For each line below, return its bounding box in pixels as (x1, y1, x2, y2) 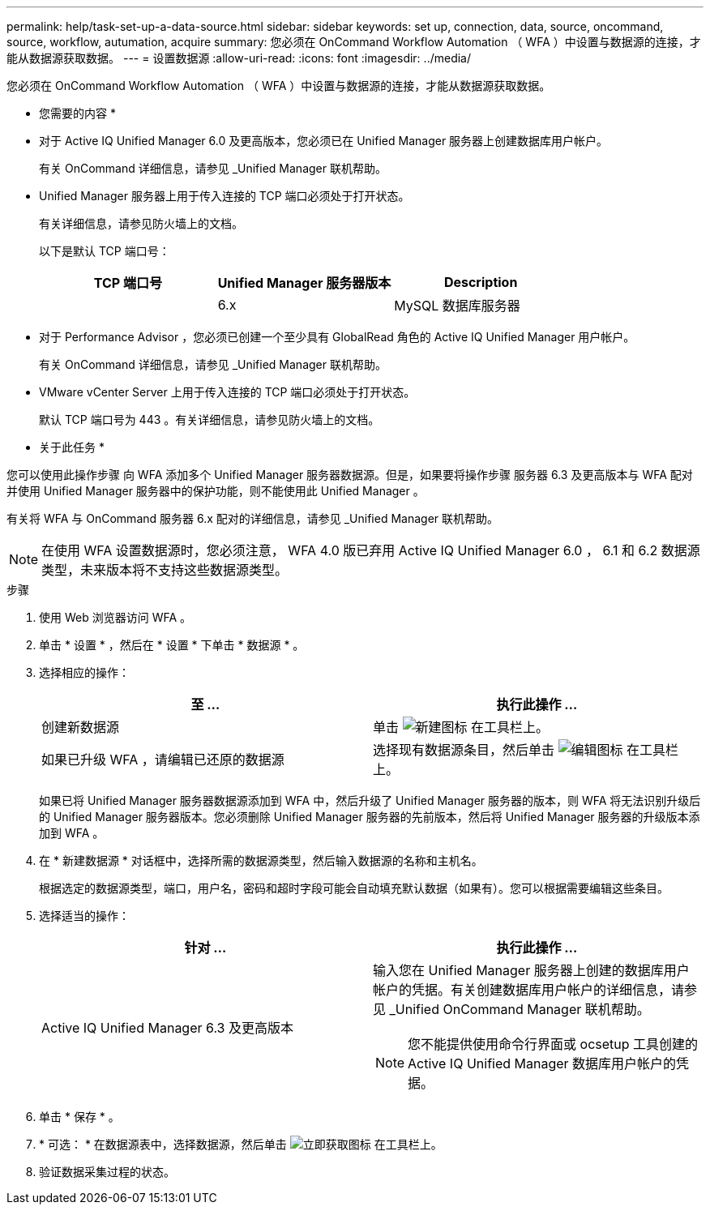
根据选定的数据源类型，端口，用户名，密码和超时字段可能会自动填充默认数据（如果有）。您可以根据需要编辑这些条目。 (39, 881, 669, 895)
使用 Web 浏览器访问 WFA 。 (39, 610, 192, 624)
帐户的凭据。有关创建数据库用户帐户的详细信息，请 (373, 982, 685, 998)
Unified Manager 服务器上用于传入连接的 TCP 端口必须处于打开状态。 (39, 189, 410, 203)
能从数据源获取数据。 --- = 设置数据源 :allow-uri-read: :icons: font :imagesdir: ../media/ (6, 51, 472, 65)
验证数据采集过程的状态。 (39, 1165, 175, 1179)
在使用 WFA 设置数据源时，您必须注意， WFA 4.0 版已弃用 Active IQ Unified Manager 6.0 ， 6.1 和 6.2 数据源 (41, 542, 700, 558)
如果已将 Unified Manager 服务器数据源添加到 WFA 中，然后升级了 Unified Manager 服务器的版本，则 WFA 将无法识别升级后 (39, 794, 701, 807)
